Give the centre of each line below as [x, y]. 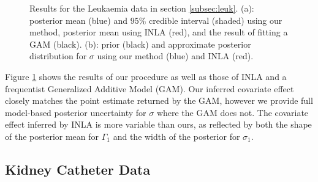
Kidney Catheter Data [78, 169]
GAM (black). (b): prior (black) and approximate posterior [140, 44]
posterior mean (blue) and [79, 20]
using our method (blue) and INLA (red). [175, 56]
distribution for [58, 56]
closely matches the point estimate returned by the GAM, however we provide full [159, 100]
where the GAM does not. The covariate [233, 112]
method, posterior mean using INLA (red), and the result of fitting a [159, 32]
